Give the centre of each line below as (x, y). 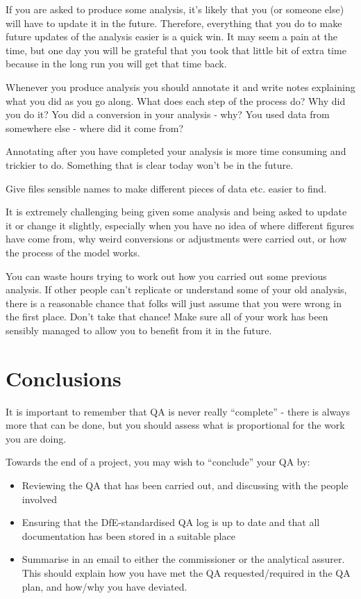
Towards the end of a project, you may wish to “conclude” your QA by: (158, 462)
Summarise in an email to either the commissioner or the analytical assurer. (183, 559)
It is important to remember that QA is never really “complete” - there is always (178, 411)
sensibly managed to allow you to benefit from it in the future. (139, 330)
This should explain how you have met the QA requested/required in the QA (186, 572)
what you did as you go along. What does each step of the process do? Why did (176, 100)
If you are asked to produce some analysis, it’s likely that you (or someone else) (175, 9)
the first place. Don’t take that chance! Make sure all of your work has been (167, 317)
